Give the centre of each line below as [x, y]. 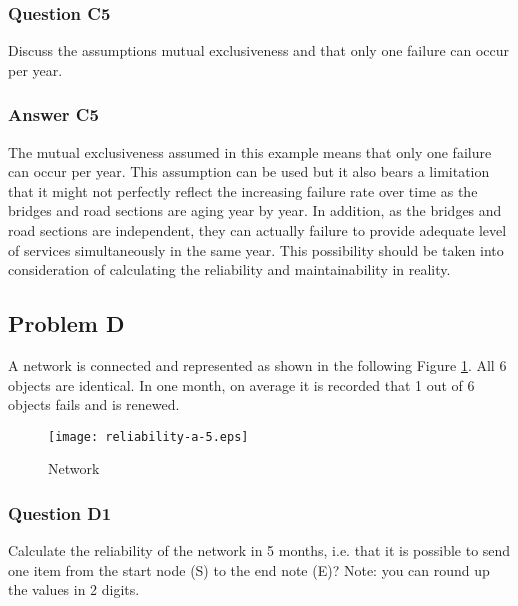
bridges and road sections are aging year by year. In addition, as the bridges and [255, 210]
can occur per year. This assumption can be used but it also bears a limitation [249, 171]
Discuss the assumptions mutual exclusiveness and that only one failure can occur [259, 50]
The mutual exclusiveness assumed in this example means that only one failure [250, 151]
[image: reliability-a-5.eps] [148, 436]
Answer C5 [53, 114]
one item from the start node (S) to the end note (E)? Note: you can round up [249, 569]
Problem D [66, 323]
